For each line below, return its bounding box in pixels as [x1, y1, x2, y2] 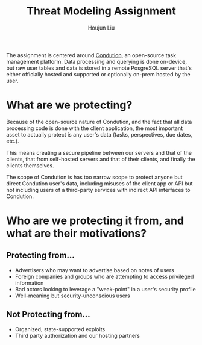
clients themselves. [6, 161, 54, 169]
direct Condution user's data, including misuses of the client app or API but [6, 179, 193, 187]
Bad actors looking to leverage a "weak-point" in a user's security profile [14, 285, 196, 293]
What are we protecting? [6, 98, 133, 112]
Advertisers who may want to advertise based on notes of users [14, 266, 175, 273]
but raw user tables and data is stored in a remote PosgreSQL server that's [6, 64, 192, 72]
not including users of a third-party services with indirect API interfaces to [6, 186, 191, 193]
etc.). [6, 137, 19, 145]
